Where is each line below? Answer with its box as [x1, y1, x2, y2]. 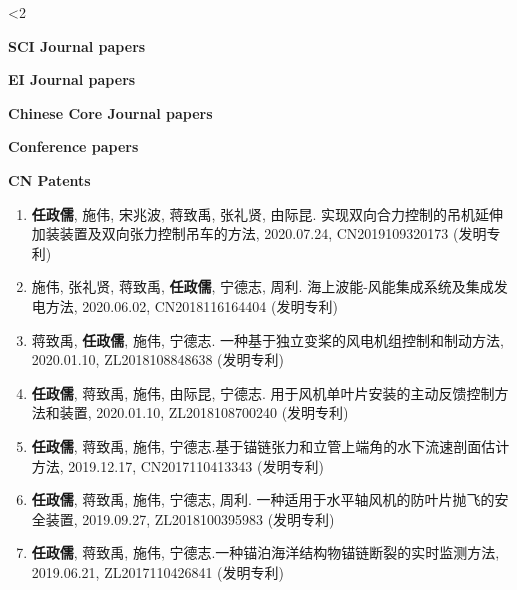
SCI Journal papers [8, 35, 146, 56]
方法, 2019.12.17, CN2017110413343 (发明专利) [31, 455, 324, 476]
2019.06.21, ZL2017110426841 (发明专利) [31, 561, 284, 582]
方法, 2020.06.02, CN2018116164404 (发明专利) [45, 295, 338, 316]
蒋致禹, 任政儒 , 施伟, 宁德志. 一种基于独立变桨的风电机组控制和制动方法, [31, 329, 504, 350]
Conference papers [8, 136, 139, 157]
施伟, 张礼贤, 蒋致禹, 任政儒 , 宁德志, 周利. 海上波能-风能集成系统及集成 [31, 276, 494, 297]
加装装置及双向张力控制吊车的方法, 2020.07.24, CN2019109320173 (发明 [31, 223, 487, 244]
